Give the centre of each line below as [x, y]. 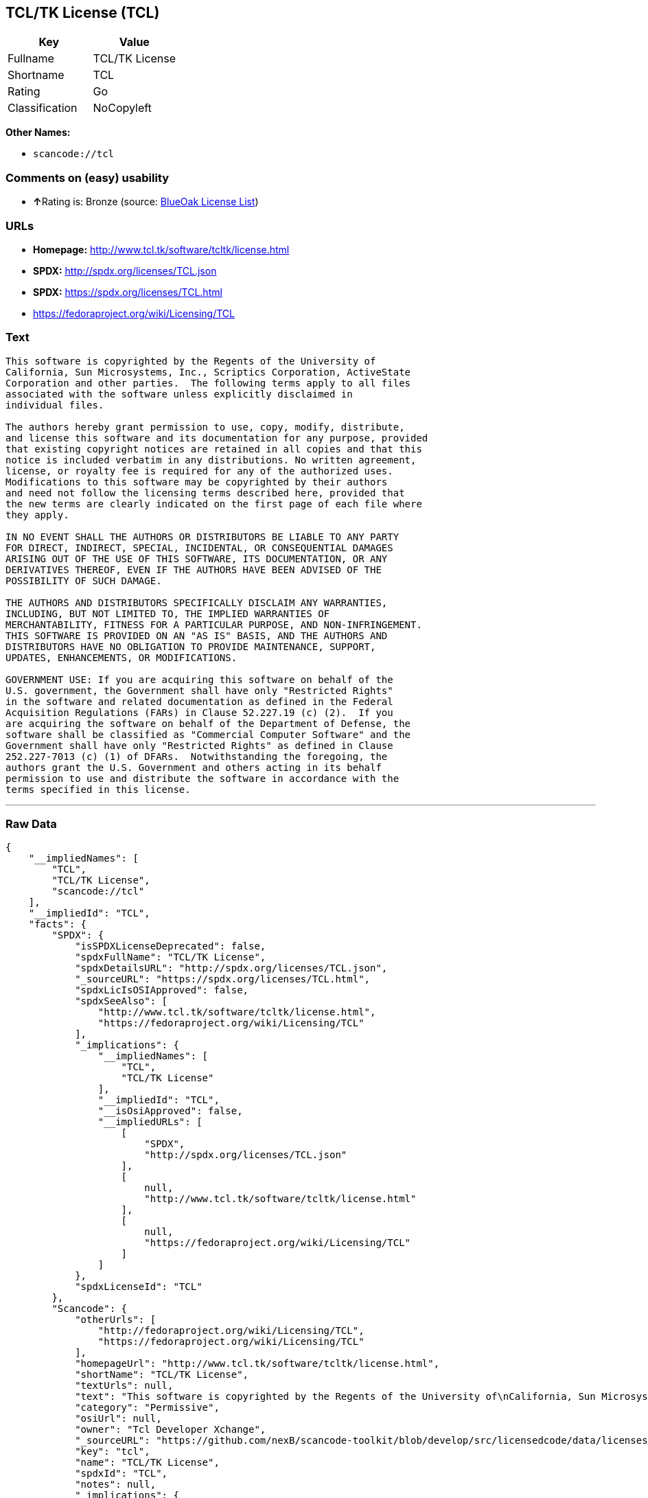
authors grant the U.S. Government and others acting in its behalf [194, 767]
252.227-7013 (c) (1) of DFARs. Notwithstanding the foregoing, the [197, 756]
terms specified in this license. [98, 789]
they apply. [37, 515]
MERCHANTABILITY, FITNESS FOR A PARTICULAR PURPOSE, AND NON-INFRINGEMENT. [214, 624]
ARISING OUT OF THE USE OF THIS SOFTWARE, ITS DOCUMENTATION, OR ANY [197, 558]
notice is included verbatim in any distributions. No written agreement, [211, 460]
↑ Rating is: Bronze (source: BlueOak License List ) [146, 202]
